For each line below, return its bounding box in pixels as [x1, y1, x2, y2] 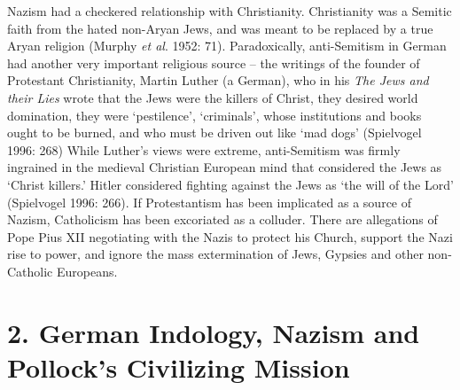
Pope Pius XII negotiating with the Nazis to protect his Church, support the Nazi [7, 227, 453, 246]
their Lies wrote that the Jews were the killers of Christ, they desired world [7, 88, 418, 106]
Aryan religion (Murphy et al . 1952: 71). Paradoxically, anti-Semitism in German [7, 36, 447, 55]
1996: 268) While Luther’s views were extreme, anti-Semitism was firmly [7, 140, 401, 159]
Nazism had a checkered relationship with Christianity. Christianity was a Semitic [7, 2, 452, 19]
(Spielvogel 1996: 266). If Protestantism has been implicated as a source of [7, 192, 412, 211]
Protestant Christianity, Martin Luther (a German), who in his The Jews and [7, 71, 429, 90]
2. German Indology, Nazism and [7, 314, 420, 350]
